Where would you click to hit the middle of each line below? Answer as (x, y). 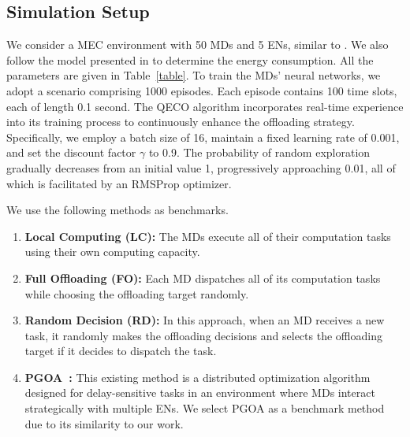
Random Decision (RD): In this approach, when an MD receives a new (205, 320)
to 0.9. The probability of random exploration (259, 152)
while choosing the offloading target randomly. (137, 293)
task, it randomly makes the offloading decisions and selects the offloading (203, 335)
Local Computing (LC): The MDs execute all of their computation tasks (208, 236)
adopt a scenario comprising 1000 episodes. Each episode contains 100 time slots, (202, 90)
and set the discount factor (71, 152)
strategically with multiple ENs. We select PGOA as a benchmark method (205, 408)
